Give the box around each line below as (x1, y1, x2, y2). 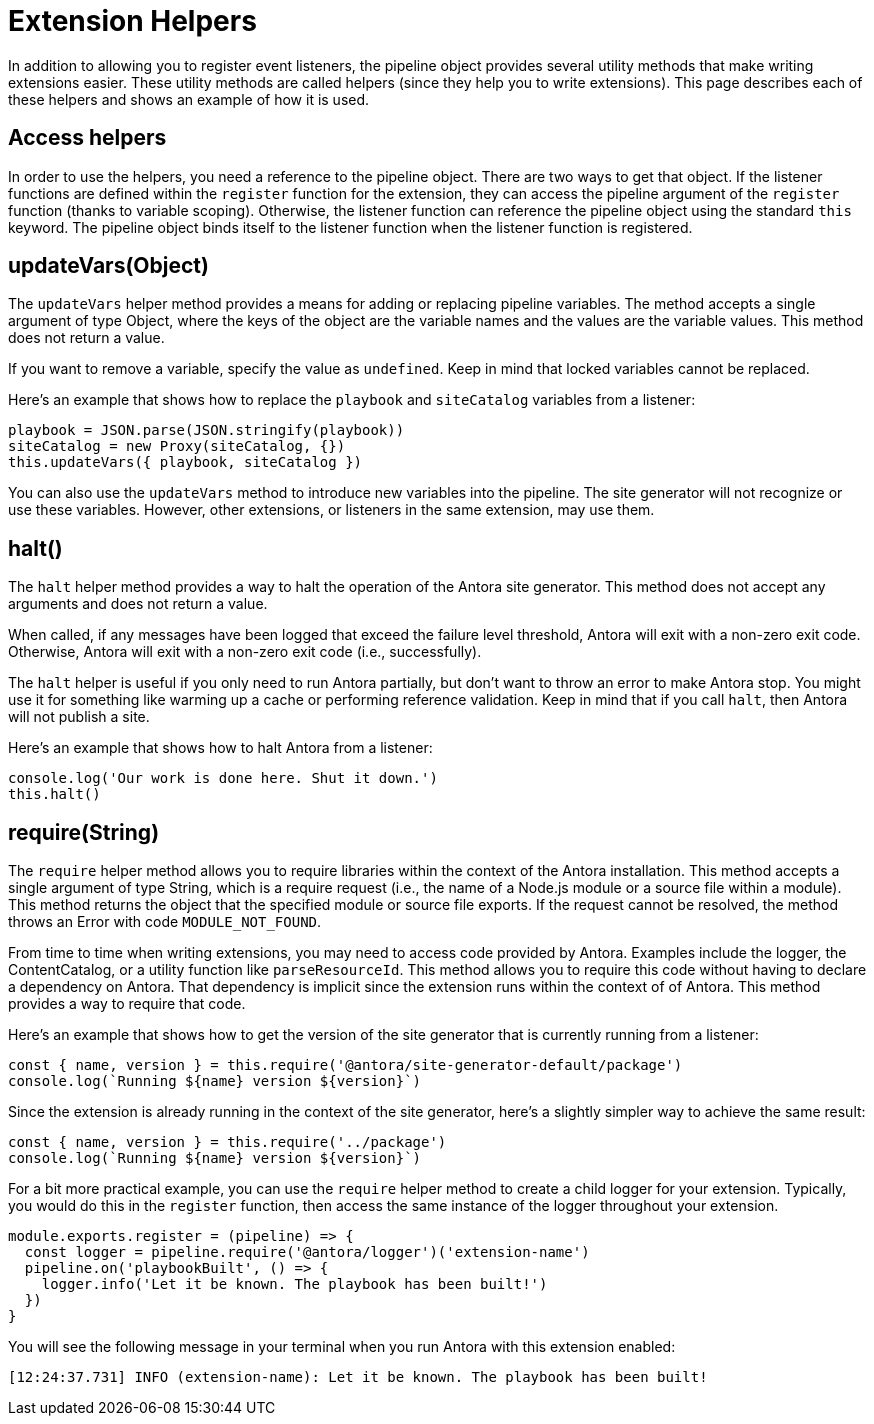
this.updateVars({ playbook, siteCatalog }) (8, 454, 363, 471)
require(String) (8, 819, 160, 845)
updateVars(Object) (8, 253, 209, 279)
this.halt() (8, 786, 101, 803)
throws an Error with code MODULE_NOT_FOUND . (8, 913, 322, 931)
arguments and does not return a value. (8, 595, 268, 613)
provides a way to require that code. (8, 995, 246, 1013)
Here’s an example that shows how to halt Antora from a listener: (8, 739, 433, 757)
